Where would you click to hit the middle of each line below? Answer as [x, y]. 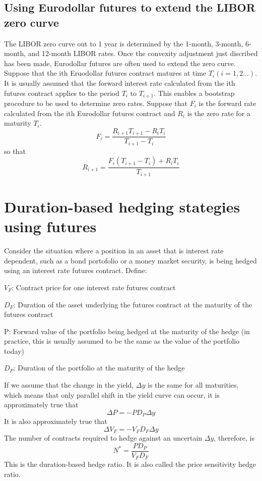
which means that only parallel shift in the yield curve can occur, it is [112, 394]
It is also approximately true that [56, 421]
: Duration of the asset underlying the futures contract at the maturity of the [133, 304]
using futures [50, 226]
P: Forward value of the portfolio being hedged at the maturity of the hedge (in [127, 331]
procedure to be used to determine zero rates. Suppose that [96, 103]
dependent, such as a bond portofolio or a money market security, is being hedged [130, 260]
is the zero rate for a [219, 113]
